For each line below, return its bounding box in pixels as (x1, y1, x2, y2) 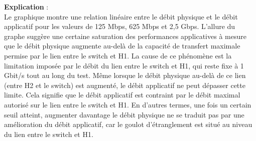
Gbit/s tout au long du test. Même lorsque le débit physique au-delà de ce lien (4, 70, 246, 80)
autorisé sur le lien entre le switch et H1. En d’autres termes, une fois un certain (4, 99, 251, 109)
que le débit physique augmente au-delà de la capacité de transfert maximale (4, 40, 240, 51)
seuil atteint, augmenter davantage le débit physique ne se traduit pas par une (4, 109, 244, 119)
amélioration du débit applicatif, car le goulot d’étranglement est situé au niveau (4, 119, 252, 129)
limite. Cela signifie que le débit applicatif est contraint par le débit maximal (4, 89, 240, 100)
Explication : (4, 1, 49, 11)
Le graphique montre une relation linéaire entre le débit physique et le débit (4, 11, 238, 21)
